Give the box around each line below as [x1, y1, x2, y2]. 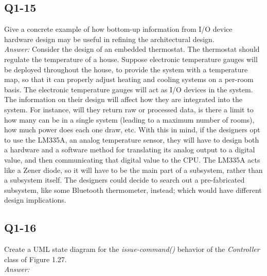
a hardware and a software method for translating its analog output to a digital [4, 144, 255, 155]
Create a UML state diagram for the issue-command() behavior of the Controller [4, 244, 260, 254]
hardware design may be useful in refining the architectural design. [4, 33, 215, 44]
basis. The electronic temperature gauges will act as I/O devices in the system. [4, 84, 253, 94]
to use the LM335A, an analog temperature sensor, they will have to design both [4, 134, 259, 145]
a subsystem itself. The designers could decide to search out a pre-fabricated [4, 174, 245, 185]
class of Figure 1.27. [4, 253, 67, 264]
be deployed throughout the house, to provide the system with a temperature [4, 64, 248, 74]
